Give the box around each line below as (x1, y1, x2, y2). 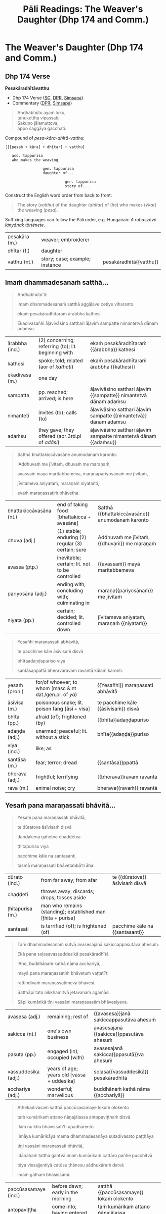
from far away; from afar (41, 876, 97, 883)
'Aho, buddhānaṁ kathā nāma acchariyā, (17, 961, 101, 966)
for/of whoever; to (35, 678, 78, 685)
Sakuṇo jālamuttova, (17, 120, 59, 126)
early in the (51, 1189, 78, 1196)
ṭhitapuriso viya (17, 843, 49, 849)
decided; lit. (57, 613, 84, 620)
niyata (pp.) (7, 616, 35, 623)
